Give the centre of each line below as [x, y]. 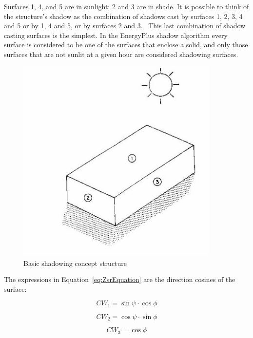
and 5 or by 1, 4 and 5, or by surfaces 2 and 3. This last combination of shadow [125, 26]
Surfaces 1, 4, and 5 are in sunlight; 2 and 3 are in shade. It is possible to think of [126, 6]
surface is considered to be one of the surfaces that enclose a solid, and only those [126, 45]
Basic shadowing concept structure [75, 263]
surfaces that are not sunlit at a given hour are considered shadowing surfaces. [121, 54]
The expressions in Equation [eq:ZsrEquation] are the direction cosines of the [120, 279]
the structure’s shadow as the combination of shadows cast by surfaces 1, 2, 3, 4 [123, 16]
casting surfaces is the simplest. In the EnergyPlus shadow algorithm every [116, 35]
